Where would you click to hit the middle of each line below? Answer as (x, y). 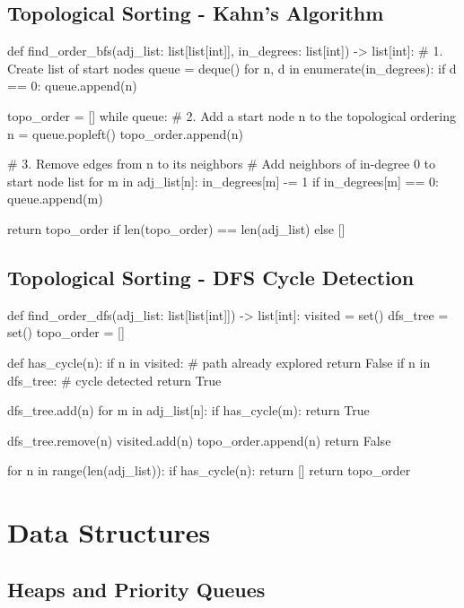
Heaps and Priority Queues (136, 589)
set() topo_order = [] (66, 332)
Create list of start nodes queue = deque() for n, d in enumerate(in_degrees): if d (232, 68)
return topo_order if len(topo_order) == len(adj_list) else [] (176, 228)
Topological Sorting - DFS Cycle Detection (211, 277)
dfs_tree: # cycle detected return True (114, 380)
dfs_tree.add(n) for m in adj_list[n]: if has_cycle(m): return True (188, 410)
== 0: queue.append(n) (72, 86)
